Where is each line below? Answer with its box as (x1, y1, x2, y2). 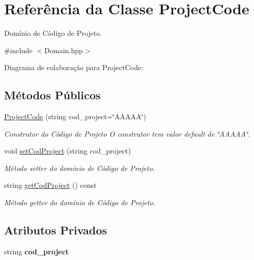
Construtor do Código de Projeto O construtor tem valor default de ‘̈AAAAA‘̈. (4, 128, 250, 139)
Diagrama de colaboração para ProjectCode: (4, 62, 143, 73)
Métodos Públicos (4, 87, 101, 103)
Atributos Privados (4, 222, 107, 238)
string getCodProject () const (4, 180, 97, 190)
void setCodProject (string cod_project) (4, 145, 131, 156)
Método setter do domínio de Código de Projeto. (4, 162, 155, 173)
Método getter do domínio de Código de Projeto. (4, 197, 156, 208)
